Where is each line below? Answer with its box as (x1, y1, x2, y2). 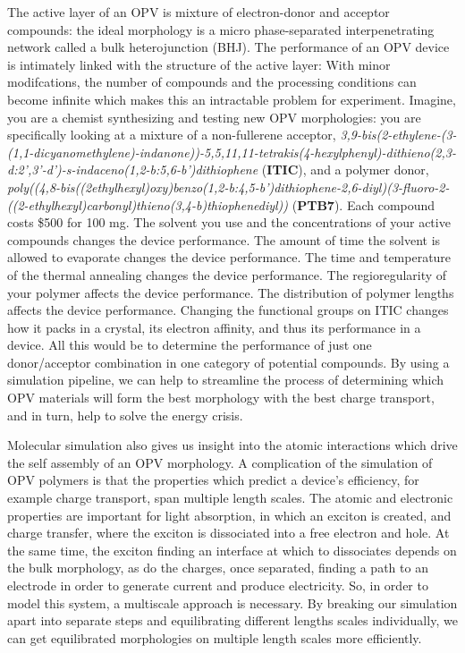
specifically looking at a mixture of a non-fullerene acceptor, (7, 125, 336, 144)
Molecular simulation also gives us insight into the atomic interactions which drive (7, 436, 458, 454)
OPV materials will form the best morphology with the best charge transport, (7, 388, 435, 407)
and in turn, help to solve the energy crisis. (7, 405, 243, 424)
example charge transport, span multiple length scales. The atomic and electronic (7, 488, 453, 507)
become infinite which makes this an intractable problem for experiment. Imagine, (7, 89, 456, 108)
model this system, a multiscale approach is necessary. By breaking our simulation (7, 593, 458, 612)
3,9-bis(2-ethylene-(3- (340, 125, 457, 144)
